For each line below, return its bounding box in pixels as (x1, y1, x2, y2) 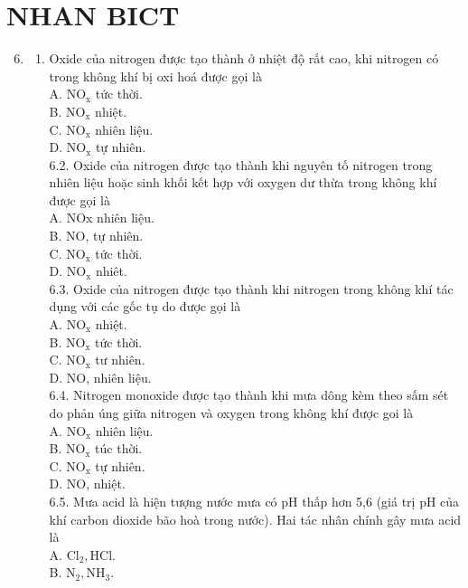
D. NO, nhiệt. (49, 474, 126, 493)
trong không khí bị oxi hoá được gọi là (49, 66, 262, 85)
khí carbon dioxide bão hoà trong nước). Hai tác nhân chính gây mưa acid (49, 509, 462, 528)
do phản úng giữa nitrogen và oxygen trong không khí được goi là (49, 403, 414, 422)
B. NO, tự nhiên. (49, 226, 144, 245)
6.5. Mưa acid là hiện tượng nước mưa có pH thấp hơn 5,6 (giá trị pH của (49, 491, 460, 510)
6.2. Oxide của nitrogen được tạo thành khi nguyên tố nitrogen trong (49, 155, 433, 174)
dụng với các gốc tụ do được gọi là (49, 297, 241, 316)
